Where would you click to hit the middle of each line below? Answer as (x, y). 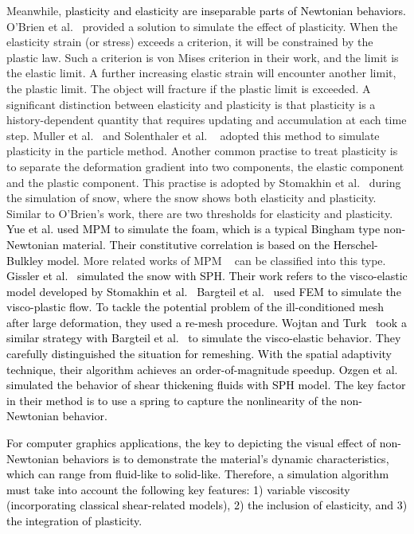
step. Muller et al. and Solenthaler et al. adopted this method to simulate (193, 135)
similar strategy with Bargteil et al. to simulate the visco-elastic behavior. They (204, 338)
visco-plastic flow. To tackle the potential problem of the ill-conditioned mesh (195, 307)
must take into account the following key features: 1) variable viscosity (178, 489)
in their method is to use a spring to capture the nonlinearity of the (172, 400)
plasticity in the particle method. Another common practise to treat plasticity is (202, 151)
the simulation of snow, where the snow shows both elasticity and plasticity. (191, 198)
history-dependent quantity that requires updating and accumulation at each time (207, 120)
